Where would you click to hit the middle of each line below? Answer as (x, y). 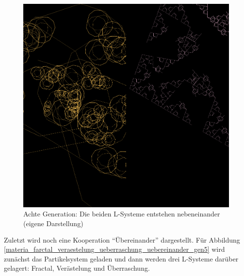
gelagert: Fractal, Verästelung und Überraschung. (77, 268)
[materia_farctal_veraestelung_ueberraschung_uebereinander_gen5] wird (114, 249)
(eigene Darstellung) (53, 223)
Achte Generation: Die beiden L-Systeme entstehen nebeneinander (122, 214)
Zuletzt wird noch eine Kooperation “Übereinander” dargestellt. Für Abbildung (122, 239)
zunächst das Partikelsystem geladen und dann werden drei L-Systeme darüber (121, 258)
